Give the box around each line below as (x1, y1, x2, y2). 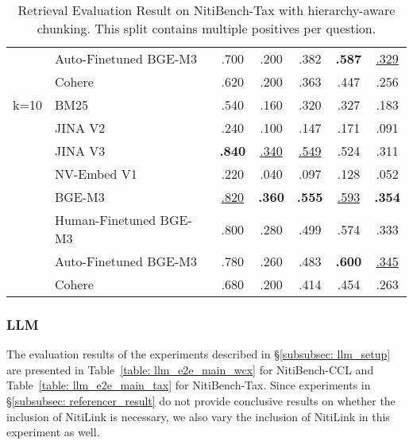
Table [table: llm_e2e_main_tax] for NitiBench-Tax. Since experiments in (6, 377, 371, 393)
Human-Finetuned (54, 211, 156, 229)
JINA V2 (54, 118, 106, 137)
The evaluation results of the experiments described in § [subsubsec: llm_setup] (6, 346, 391, 362)
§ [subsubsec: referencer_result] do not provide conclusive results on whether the (6, 393, 396, 408)
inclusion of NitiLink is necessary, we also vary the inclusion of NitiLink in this (6, 408, 390, 424)
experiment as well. (6, 424, 100, 440)
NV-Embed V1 (54, 164, 137, 183)
